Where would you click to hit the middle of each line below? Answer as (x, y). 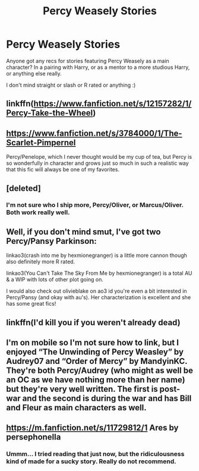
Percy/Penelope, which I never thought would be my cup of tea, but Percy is (99, 157)
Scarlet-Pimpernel (41, 142)
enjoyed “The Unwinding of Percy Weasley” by (95, 352)
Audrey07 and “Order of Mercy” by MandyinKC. (97, 361)
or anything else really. (34, 73)
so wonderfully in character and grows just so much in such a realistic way (97, 163)
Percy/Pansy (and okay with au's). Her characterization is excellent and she (99, 297)
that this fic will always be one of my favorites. (63, 169)
